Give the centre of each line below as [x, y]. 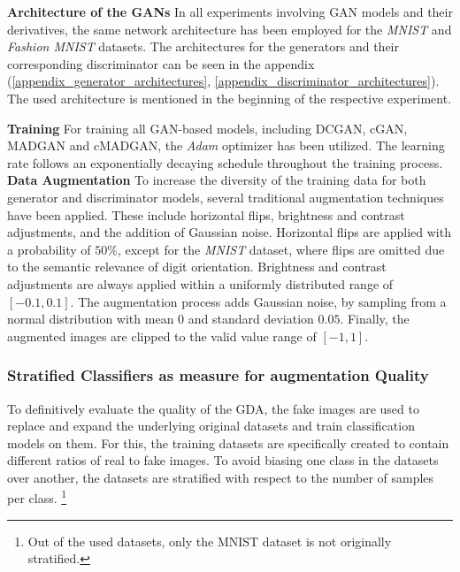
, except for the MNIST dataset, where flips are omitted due [281, 249]
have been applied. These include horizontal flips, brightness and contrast [206, 214]
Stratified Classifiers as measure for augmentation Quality [218, 375]
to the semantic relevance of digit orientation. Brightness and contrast [197, 267]
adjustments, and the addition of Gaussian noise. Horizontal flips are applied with [229, 232]
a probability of [49, 249]
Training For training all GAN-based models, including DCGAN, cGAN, [207, 128]
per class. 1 [37, 497]
